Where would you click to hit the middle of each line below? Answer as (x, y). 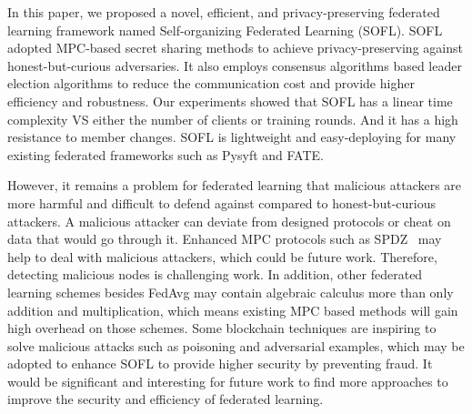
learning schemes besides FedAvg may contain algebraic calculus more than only (231, 292)
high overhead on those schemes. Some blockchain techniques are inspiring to (222, 328)
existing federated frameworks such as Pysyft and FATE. (166, 154)
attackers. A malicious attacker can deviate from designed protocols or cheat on (229, 221)
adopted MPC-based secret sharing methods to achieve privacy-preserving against (235, 48)
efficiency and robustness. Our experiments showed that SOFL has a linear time (230, 101)
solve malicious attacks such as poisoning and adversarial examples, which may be (236, 345)
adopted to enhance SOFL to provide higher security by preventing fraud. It (220, 364)
